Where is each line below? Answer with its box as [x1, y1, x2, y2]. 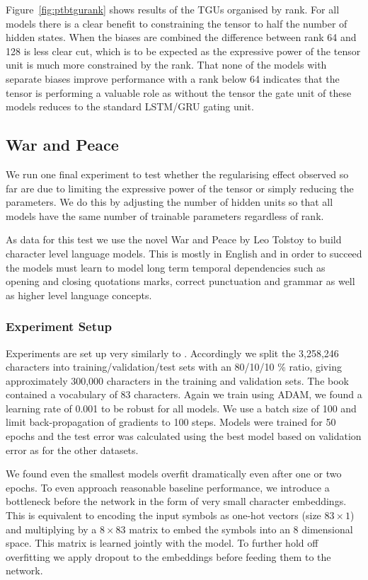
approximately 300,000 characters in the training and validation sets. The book [6, 373, 349, 388]
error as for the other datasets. [6, 442, 139, 457]
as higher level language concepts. [6, 287, 152, 302]
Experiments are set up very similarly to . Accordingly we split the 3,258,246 [6, 345, 339, 360]
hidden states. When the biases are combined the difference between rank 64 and [6, 30, 357, 45]
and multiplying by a [6, 521, 97, 536]
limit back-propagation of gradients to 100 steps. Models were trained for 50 [6, 414, 336, 429]
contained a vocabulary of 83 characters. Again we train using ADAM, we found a [6, 387, 362, 402]
